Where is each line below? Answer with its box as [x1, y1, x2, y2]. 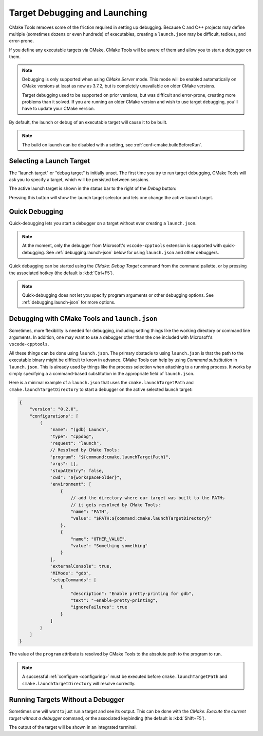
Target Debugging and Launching [9, 7, 148, 18]
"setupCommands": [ [50, 577, 97, 583]
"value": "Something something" [71, 543, 148, 549]
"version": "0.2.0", [29, 407, 79, 412]
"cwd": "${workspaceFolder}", [50, 475, 122, 480]
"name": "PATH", [71, 509, 110, 514]
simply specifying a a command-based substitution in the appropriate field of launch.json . [9, 370, 195, 376]
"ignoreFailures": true [71, 604, 128, 610]
